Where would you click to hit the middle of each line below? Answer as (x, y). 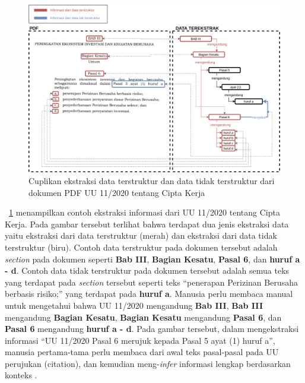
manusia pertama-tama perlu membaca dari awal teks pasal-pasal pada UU (142, 352)
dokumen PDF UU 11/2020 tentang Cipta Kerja (117, 192)
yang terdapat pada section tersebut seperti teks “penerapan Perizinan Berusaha (151, 282)
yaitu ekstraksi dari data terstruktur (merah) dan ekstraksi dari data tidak (141, 235)
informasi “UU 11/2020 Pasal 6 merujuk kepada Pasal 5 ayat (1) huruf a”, (140, 340)
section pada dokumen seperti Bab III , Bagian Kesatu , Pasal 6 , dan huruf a (152, 259)
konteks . (21, 375)
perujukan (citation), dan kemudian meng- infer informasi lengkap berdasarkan (148, 363)
